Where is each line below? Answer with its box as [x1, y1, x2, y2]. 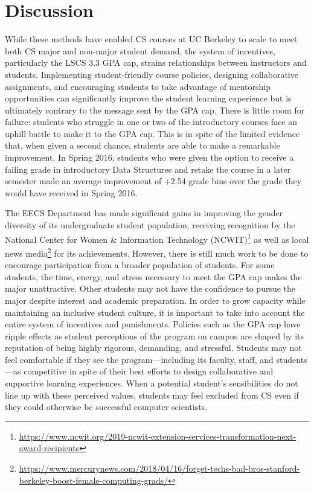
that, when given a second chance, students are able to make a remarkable [5, 139, 280, 152]
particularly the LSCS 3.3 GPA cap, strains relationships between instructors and [5, 56, 307, 69]
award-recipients [19, 441, 80, 454]
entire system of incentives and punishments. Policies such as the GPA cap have [5, 318, 301, 330]
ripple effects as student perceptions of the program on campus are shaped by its [5, 329, 304, 342]
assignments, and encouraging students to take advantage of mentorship [5, 80, 271, 92]
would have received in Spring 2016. [5, 186, 138, 199]
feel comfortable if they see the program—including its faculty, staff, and [5, 353, 274, 365]
